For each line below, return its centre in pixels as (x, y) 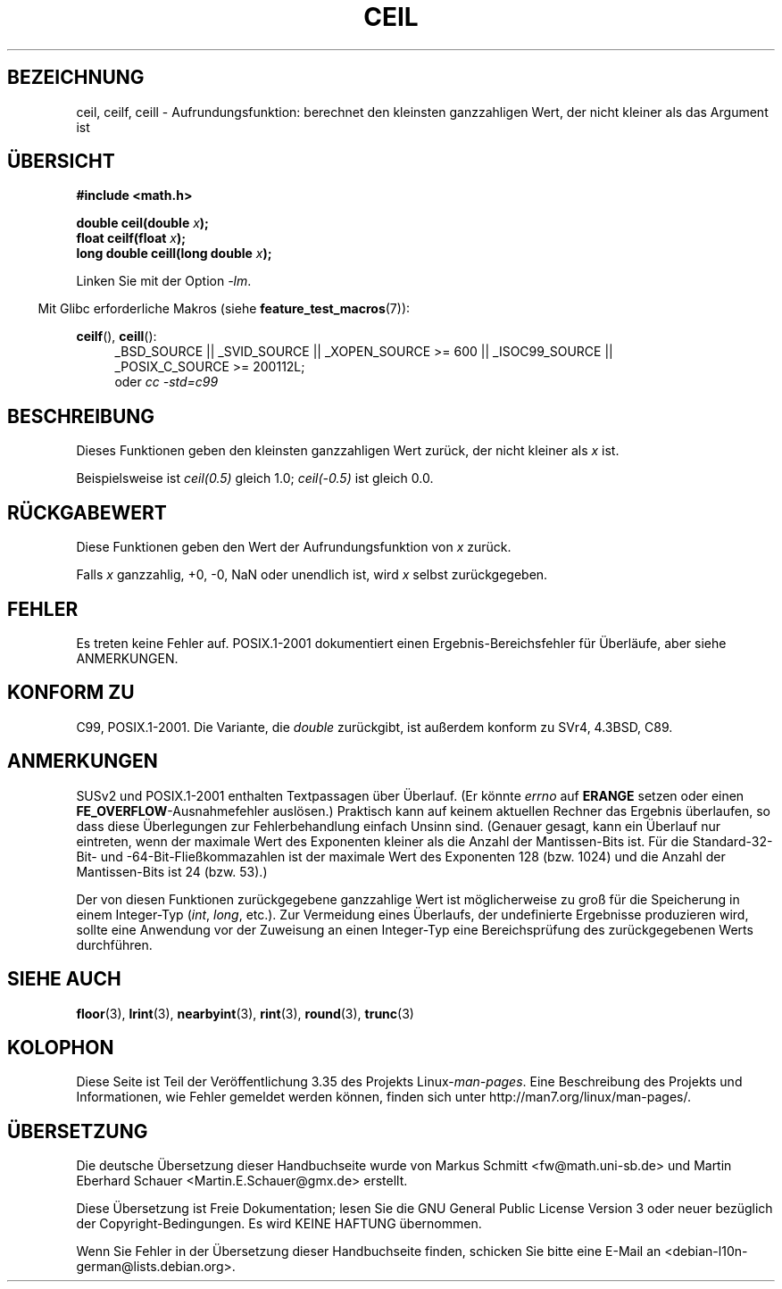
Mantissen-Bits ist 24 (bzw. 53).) (172, 871)
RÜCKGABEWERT (87, 512)
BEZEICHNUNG (76, 78)
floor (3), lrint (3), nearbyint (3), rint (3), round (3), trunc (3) (245, 1013)
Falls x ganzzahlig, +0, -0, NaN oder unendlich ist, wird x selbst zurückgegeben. (312, 575)
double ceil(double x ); (142, 223)
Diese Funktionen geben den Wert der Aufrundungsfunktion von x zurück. (294, 547)
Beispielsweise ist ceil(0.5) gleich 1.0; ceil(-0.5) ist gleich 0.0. (255, 478)
